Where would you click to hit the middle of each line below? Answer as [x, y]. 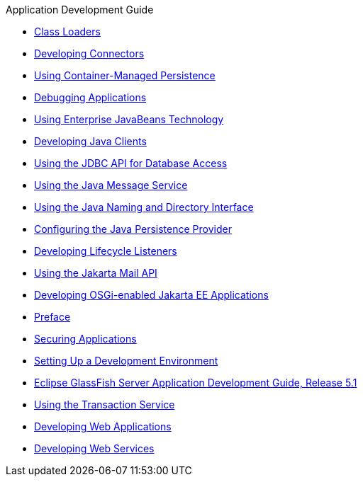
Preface [52, 317]
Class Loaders [67, 31]
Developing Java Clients [90, 141]
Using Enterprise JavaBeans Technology [129, 119]
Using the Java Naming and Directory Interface [144, 207]
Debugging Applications [90, 97]
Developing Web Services [94, 448]
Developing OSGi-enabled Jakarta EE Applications [151, 295]
